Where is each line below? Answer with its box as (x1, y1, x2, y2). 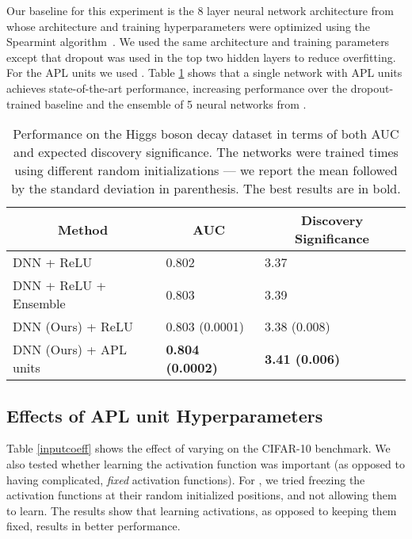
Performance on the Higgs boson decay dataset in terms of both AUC (13, 124, 399, 143)
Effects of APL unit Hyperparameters (6, 403, 323, 427)
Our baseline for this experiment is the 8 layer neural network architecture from (6, 2, 395, 18)
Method (58, 220, 109, 239)
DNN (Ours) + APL (13, 340, 127, 359)
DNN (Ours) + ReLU (13, 317, 133, 336)
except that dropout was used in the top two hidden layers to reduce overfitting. (6, 48, 396, 65)
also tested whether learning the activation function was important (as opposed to (6, 455, 405, 472)
